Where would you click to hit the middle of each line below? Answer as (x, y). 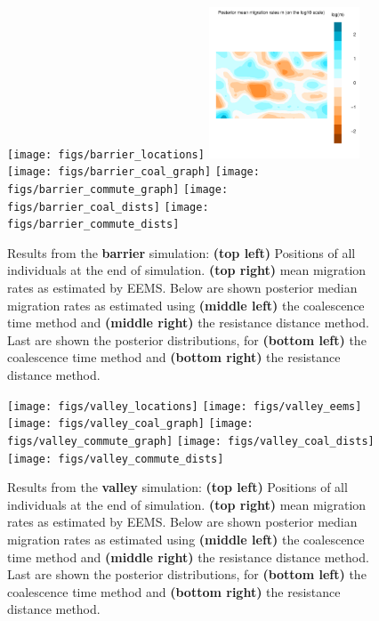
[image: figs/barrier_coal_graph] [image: (133, 172)
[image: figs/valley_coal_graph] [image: (130, 424)
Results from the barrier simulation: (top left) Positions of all (181, 252)
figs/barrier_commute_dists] (93, 225)
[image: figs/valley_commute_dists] (116, 459)
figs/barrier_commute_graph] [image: (118, 189)
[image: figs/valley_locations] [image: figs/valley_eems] (185, 406)
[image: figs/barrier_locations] (106, 154)
